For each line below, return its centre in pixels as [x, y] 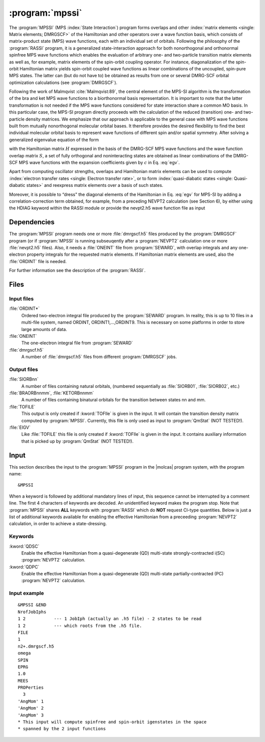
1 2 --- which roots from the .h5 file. [80, 625]
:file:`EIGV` [20, 427]
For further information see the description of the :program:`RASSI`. [77, 270]
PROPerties [31, 688]
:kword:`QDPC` [24, 567]
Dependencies [32, 222]
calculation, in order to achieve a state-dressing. [58, 524]
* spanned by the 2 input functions [62, 729]
